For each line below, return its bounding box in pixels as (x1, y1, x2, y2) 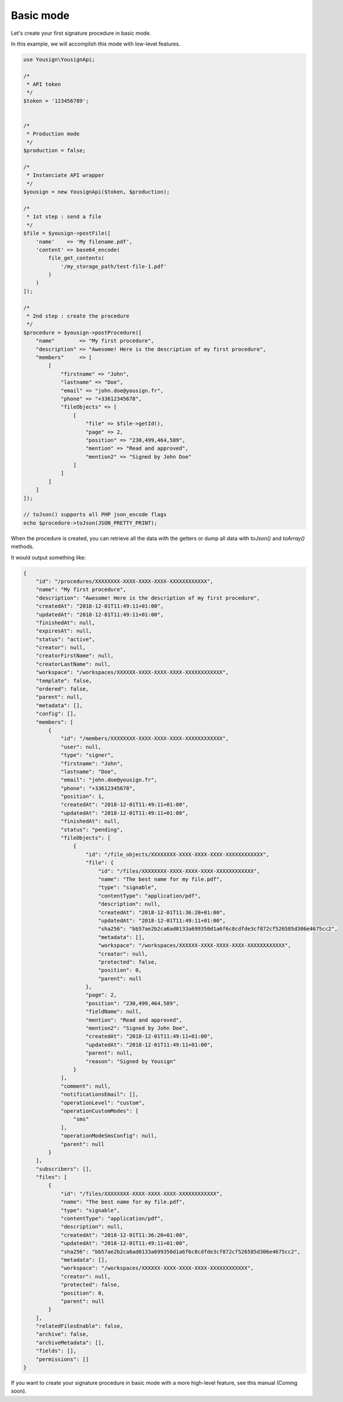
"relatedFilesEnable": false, (35, 1323, 123, 1330)
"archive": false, (35, 1331, 89, 1338)
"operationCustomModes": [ (60, 1108, 139, 1114)
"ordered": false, (35, 686, 89, 692)
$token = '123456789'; (23, 98, 89, 104)
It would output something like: (11, 553, 86, 561)
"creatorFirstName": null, (35, 652, 115, 659)
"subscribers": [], (35, 1165, 93, 1172)
